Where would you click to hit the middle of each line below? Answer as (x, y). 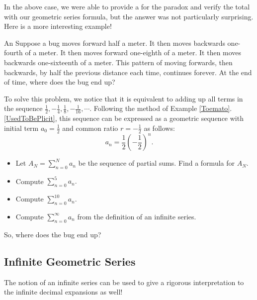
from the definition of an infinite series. (137, 216)
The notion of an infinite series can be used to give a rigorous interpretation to (124, 282)
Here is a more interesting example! (58, 26)
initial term (21, 128)
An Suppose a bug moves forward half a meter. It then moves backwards (115, 43)
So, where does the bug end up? (53, 234)
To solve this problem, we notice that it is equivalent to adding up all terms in (124, 98)
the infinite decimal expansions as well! (63, 292)
